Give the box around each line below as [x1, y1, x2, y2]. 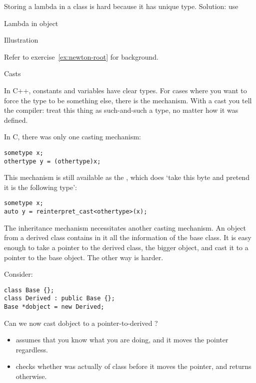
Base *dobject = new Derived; [4, 303, 104, 311]
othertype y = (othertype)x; [4, 157, 101, 165]
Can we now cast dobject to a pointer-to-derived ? [4, 317, 158, 328]
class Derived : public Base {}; [4, 295, 115, 302]
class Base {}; [4, 286, 54, 294]
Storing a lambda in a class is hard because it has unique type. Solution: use [4, 1, 238, 11]
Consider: [4, 269, 33, 279]
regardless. [15, 344, 48, 354]
